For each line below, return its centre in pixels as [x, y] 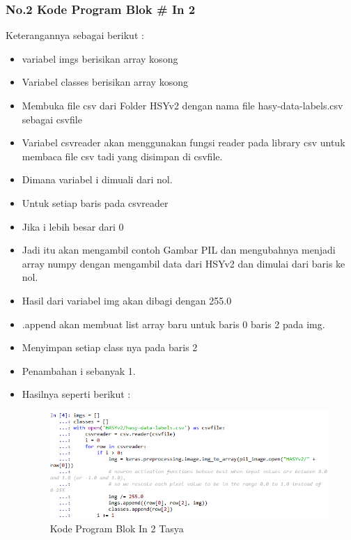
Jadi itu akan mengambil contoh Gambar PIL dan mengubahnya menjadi [179, 250]
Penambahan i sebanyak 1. [79, 370]
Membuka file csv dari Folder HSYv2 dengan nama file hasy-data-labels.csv [182, 105]
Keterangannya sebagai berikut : [75, 35]
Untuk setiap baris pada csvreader [95, 202]
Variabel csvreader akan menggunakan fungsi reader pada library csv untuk [184, 142]
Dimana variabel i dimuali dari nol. [97, 179]
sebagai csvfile [52, 119]
